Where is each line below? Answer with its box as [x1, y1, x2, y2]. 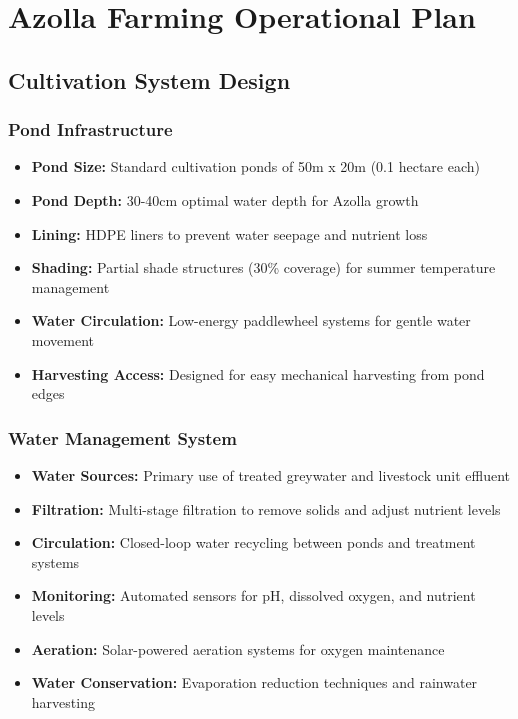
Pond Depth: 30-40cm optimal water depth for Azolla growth [31, 189, 419, 210]
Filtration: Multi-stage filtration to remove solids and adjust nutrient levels [31, 498, 501, 519]
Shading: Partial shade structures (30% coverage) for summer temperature [31, 257, 496, 278]
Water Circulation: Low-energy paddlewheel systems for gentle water [31, 310, 471, 331]
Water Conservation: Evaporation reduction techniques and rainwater [31, 672, 478, 693]
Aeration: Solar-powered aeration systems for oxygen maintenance [31, 638, 445, 659]
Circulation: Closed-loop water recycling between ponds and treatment [31, 532, 476, 553]
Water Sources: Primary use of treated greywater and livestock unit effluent [31, 464, 511, 485]
